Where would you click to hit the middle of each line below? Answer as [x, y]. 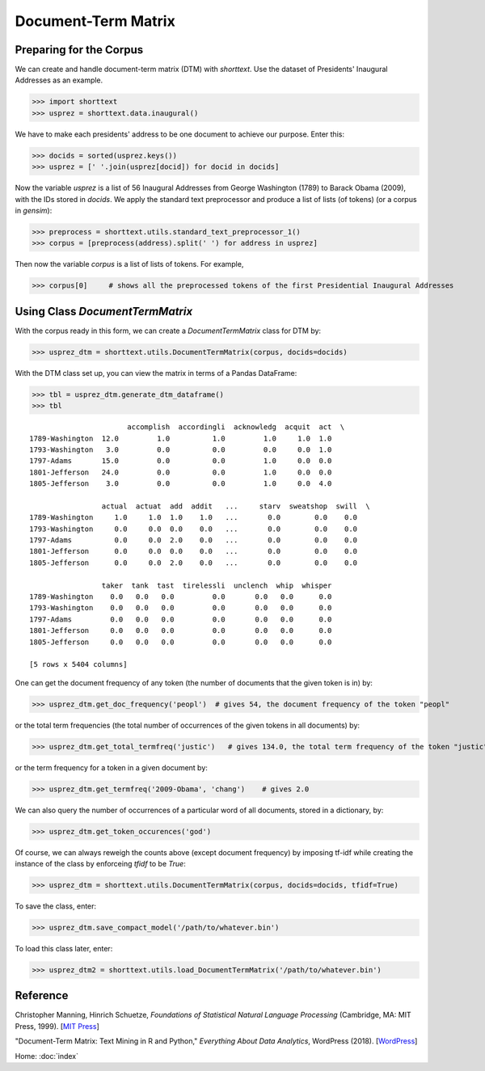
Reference [42, 995]
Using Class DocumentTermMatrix [104, 311]
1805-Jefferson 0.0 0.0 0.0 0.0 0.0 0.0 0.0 [181, 642]
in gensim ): [34, 210]
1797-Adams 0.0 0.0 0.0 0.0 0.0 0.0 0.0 [181, 619]
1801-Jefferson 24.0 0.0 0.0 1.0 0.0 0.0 [181, 472]
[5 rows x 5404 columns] [78, 664]
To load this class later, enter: [64, 948]
